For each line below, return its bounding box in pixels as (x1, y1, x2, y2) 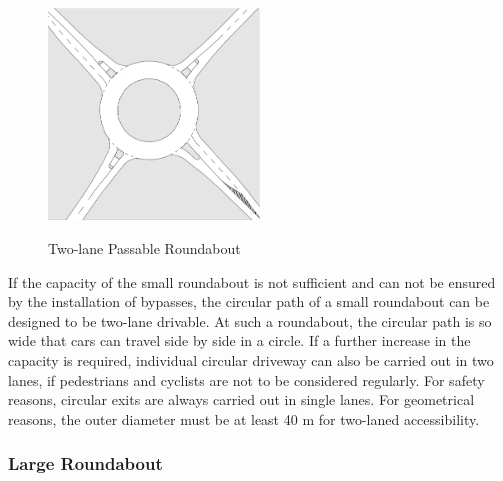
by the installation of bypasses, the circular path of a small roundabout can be (8, 291, 490, 312)
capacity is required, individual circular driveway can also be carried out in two (8, 349, 494, 370)
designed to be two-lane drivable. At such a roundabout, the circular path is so (8, 310, 492, 331)
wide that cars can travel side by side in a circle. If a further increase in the (8, 330, 471, 351)
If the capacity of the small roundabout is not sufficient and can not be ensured (8, 271, 496, 292)
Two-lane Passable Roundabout (48, 238, 241, 258)
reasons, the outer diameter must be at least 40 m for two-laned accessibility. (8, 408, 480, 429)
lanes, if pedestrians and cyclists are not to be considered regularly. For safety (8, 369, 485, 390)
